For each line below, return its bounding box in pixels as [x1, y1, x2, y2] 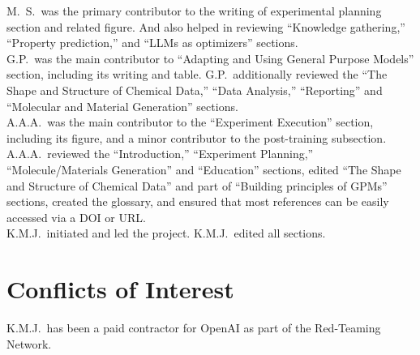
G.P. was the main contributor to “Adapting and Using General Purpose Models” [6, 49, 414, 66]
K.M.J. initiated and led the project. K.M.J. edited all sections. [6, 225, 326, 242]
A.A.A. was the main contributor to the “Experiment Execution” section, [6, 113, 374, 130]
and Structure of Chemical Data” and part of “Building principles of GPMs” [6, 177, 388, 194]
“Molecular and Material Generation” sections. [6, 97, 238, 114]
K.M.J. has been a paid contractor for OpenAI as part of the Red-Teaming [6, 319, 381, 336]
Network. [6, 335, 52, 352]
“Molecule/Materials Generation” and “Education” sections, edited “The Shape [6, 160, 401, 177]
